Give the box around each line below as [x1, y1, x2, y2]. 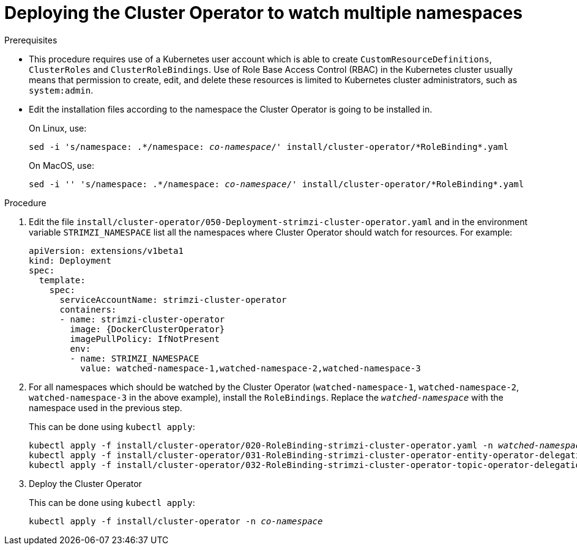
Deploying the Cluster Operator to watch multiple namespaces [4, 2, 523, 23]
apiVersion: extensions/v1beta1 [29, 245, 184, 256]
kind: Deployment [29, 255, 111, 266]
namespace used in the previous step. [29, 402, 182, 413]
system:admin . [29, 84, 94, 95]
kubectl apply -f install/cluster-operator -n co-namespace [29, 516, 323, 526]
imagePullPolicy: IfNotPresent [70, 333, 220, 344]
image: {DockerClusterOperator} [70, 324, 225, 334]
